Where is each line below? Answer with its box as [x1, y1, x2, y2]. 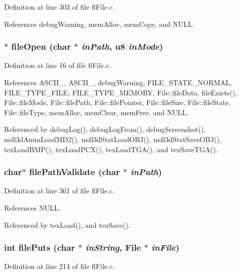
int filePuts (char [4, 241, 75, 254]
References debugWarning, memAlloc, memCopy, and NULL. [4, 18, 194, 29]
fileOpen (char [11, 40, 71, 53]
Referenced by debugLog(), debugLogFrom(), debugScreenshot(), [4, 124, 206, 134]
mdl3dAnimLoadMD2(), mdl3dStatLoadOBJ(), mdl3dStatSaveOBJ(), [4, 133, 222, 144]
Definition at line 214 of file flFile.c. [4, 261, 115, 271]
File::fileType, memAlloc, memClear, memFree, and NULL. [4, 107, 189, 117]
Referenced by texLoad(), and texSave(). [4, 219, 130, 230]
